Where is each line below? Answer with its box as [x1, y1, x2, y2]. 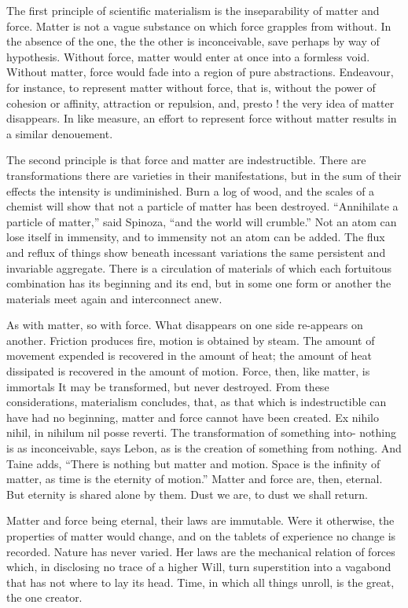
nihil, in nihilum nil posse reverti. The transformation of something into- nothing [6, 424, 396, 441]
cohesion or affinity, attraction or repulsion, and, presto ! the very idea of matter [6, 94, 395, 111]
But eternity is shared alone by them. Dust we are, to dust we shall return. [6, 485, 368, 502]
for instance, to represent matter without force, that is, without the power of [6, 79, 376, 95]
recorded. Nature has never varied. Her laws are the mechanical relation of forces [6, 543, 395, 559]
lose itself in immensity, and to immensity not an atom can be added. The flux [6, 229, 385, 245]
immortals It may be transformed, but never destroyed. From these [6, 378, 329, 394]
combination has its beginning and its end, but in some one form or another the [6, 275, 391, 291]
